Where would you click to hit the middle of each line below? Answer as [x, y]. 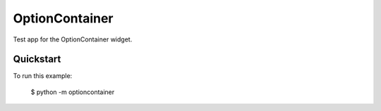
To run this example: [43, 76]
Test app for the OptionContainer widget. [73, 39]
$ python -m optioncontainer [73, 92]
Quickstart [37, 59]
